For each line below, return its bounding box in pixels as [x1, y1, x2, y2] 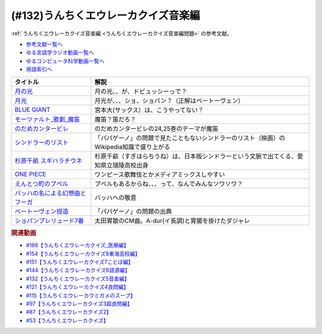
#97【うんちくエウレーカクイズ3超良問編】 [26, 300, 133, 307]
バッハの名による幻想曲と [14, 188, 86, 197]
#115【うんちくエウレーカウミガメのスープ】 [26, 292, 136, 299]
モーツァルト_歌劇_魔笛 [14, 115, 80, 123]
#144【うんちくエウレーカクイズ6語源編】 [26, 267, 131, 274]
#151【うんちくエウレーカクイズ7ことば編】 [26, 258, 134, 265]
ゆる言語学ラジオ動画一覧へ [26, 49, 94, 56]
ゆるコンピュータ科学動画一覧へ [26, 57, 104, 64]
